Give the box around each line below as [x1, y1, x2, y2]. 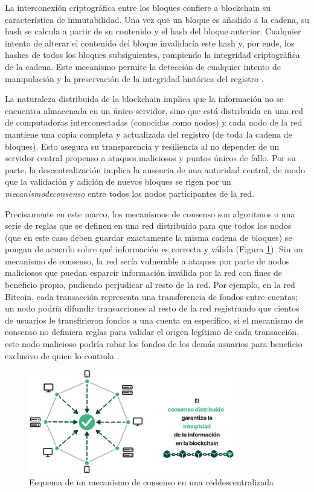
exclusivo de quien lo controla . [5, 349, 120, 362]
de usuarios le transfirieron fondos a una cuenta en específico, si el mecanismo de [5, 313, 304, 326]
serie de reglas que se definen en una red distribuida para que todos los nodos [5, 219, 292, 232]
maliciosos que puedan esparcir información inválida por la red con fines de [5, 266, 283, 279]
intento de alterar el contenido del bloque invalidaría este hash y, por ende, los [5, 36, 295, 49]
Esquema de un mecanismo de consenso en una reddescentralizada [29, 476, 274, 488]
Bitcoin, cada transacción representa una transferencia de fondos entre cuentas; [5, 290, 298, 302]
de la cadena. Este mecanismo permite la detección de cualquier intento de [5, 60, 281, 72]
